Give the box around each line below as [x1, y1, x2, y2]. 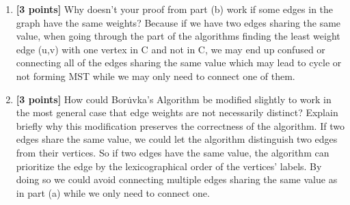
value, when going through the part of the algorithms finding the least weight [16, 29, 340, 43]
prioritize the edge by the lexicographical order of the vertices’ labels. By [16, 159, 322, 173]
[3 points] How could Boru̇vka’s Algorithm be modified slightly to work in [16, 92, 332, 106]
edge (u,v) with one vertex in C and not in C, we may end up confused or [16, 42, 325, 56]
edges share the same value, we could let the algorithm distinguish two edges [16, 132, 338, 146]
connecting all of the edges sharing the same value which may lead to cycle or [16, 55, 342, 70]
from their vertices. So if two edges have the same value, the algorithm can [16, 145, 329, 159]
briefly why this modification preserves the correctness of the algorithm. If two [16, 118, 345, 133]
